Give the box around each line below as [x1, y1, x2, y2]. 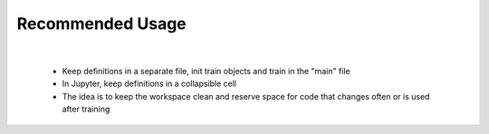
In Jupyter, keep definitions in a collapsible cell [62, 78, 237, 90]
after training [62, 104, 110, 115]
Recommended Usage [16, 14, 187, 33]
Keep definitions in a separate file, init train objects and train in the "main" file [62, 65, 350, 76]
